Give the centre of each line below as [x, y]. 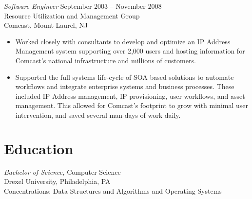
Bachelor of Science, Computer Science [62, 172]
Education [39, 148]
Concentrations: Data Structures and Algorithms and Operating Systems [113, 190]
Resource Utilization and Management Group [72, 15]
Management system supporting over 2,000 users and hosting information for [130, 51]
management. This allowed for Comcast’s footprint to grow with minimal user [132, 105]
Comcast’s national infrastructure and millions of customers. [106, 60]
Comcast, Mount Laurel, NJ [46, 25]
